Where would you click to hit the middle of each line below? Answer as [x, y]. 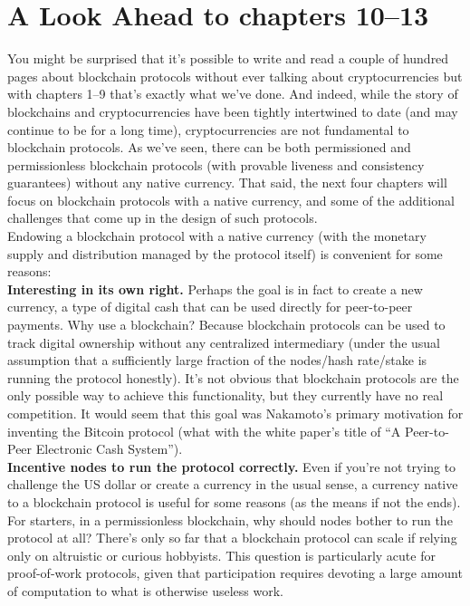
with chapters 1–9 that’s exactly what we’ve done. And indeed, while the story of [233, 94]
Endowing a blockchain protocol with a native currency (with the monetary [217, 236]
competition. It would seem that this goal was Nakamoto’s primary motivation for [235, 413]
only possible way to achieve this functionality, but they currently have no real [225, 395]
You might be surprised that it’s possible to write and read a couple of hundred [228, 58]
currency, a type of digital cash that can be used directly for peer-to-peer [210, 307]
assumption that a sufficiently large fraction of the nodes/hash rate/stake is [217, 360]
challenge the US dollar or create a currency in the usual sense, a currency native [233, 484]
